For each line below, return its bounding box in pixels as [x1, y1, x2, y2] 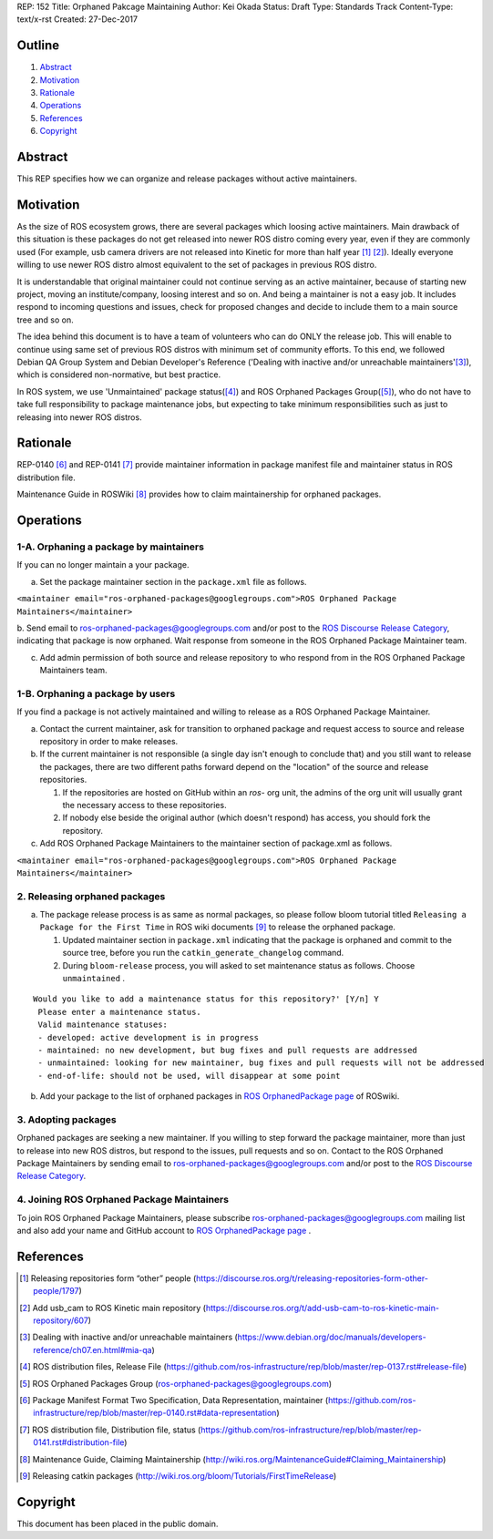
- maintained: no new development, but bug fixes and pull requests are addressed [37, 1044, 418, 1055]
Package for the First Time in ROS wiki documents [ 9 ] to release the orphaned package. [39, 921, 396, 933]
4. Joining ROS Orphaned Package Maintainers [16, 1194, 230, 1206]
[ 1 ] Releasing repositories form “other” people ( [19, 1272, 197, 1284]
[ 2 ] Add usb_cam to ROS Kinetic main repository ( [19, 1302, 207, 1313]
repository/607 [33, 1315, 88, 1326]
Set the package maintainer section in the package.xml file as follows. [39, 576, 307, 587]
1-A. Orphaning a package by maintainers [16, 540, 205, 553]
